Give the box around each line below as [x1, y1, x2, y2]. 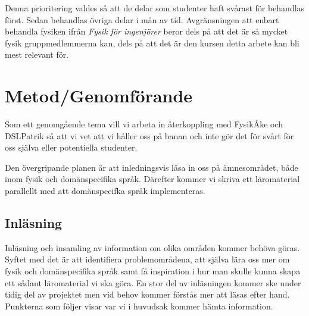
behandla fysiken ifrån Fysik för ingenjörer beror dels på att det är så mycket [5, 25, 288, 37]
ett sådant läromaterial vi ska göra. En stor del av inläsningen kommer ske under [5, 276, 301, 289]
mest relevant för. [5, 48, 69, 61]
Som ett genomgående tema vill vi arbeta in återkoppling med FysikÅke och [5, 118, 283, 130]
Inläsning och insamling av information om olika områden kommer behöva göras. [5, 241, 300, 254]
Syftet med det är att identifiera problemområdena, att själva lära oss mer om [5, 253, 290, 265]
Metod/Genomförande [5, 83, 193, 108]
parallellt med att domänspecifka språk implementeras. [5, 184, 205, 197]
